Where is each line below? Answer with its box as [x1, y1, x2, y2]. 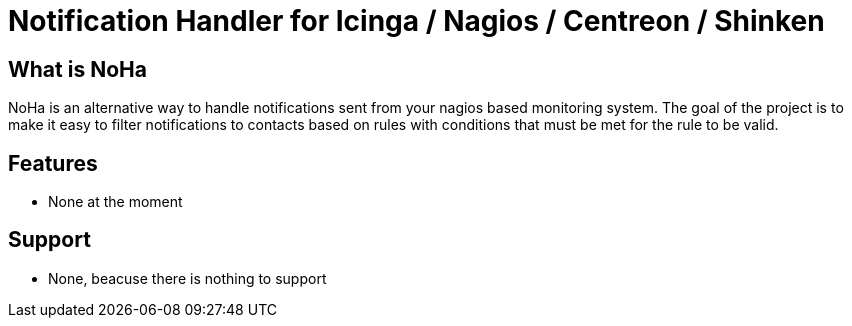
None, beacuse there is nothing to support [48, 269, 327, 287]
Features [8, 150, 98, 176]
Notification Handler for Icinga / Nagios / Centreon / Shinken [8, 4, 825, 38]
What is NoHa [8, 56, 147, 82]
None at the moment [48, 193, 183, 211]
